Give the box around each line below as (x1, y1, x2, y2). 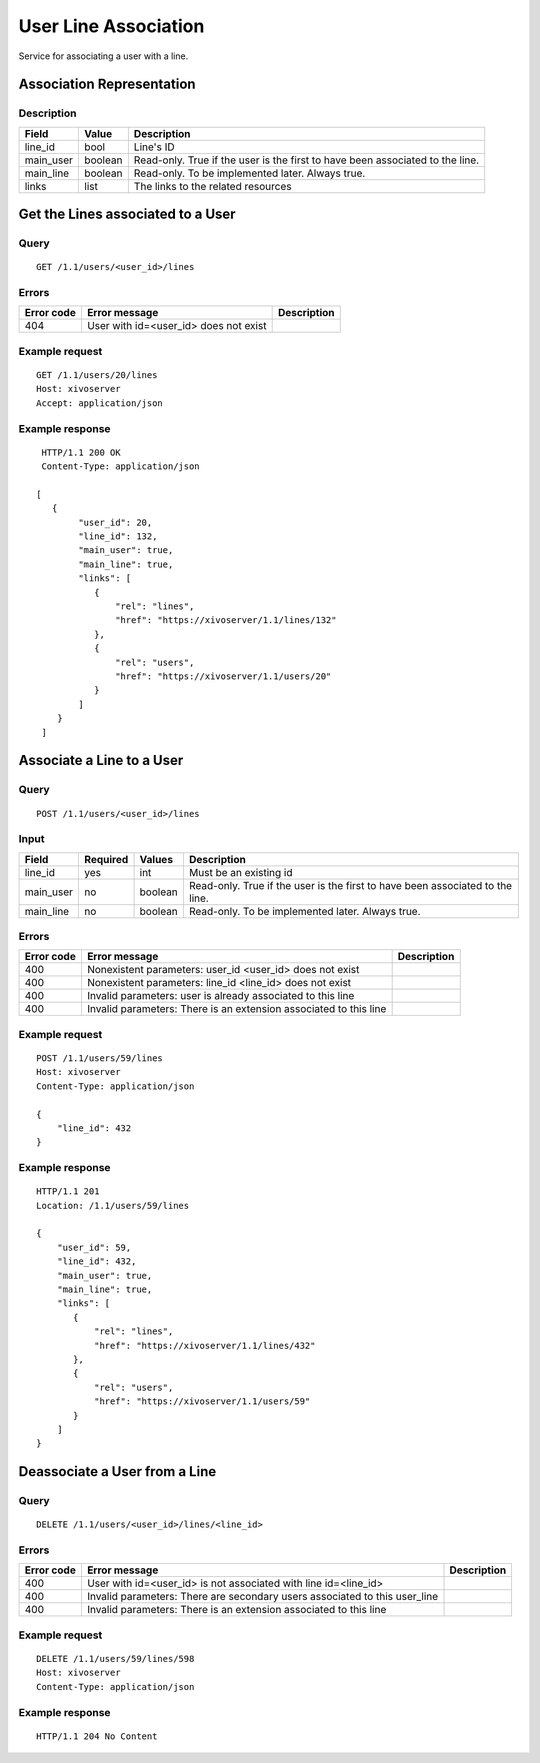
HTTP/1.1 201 (36, 1186, 100, 1197)
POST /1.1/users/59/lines (36, 1052, 164, 1064)
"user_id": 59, (56, 1241, 132, 1253)
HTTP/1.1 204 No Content (36, 1730, 158, 1742)
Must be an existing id (188, 865, 294, 879)
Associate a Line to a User (18, 752, 184, 769)
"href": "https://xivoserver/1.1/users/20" (115, 670, 332, 682)
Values (139, 852, 174, 866)
